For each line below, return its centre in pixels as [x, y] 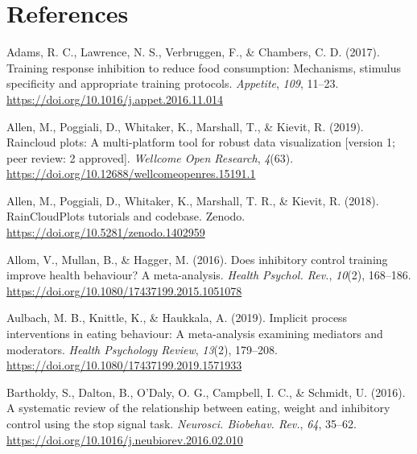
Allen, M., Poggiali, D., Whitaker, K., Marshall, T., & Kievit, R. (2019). [185, 126]
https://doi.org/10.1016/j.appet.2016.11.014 [115, 99]
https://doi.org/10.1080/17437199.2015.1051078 [124, 290]
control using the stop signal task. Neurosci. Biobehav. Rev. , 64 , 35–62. [182, 423]
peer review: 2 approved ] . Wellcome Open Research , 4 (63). [150, 157]
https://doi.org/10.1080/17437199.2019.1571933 [124, 365]
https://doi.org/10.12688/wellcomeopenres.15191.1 [131, 173]
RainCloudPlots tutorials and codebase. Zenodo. [126, 216]
